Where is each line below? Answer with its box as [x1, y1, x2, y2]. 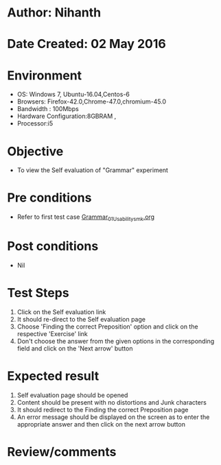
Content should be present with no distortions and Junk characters [16, 398, 207, 406]
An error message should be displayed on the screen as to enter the [16, 413, 210, 421]
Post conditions [7, 239, 99, 254]
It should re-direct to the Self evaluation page [16, 315, 146, 323]
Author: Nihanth [7, 5, 102, 21]
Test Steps [7, 285, 70, 301]
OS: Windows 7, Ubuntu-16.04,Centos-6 [16, 91, 130, 99]
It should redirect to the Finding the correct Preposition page [16, 405, 189, 414]
